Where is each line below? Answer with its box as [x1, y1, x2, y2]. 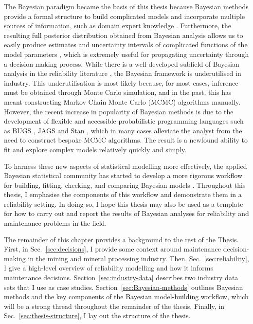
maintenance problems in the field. [4, 218, 107, 228]
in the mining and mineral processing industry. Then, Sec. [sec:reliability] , [28, 253, 249, 263]
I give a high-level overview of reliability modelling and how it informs [4, 263, 213, 273]
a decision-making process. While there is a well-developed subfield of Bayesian [4, 58, 239, 69]
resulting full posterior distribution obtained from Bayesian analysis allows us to [4, 30, 243, 40]
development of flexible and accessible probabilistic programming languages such [4, 116, 244, 126]
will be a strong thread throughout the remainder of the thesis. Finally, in [4, 301, 224, 311]
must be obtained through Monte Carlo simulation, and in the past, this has [4, 87, 232, 97]
